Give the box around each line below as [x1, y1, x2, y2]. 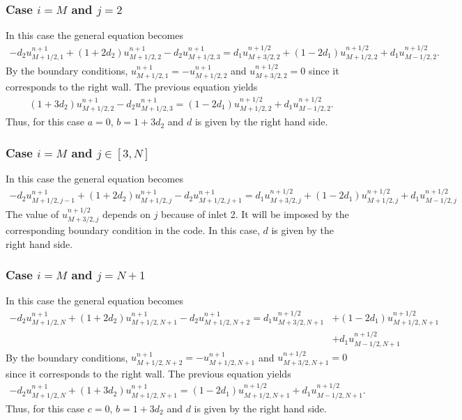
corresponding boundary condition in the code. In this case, [6, 223, 260, 238]
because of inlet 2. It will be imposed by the [161, 206, 349, 221]
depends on [102, 206, 151, 221]
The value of [6, 206, 59, 221]
